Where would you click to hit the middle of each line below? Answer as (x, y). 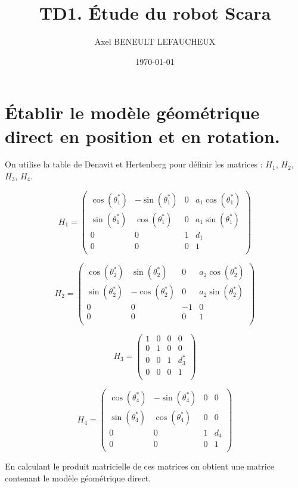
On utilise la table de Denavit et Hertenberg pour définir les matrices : (134, 164)
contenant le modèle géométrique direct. (78, 478)
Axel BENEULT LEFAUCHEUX (155, 41)
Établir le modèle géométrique (132, 112)
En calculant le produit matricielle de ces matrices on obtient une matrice (139, 466)
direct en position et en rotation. (142, 136)
